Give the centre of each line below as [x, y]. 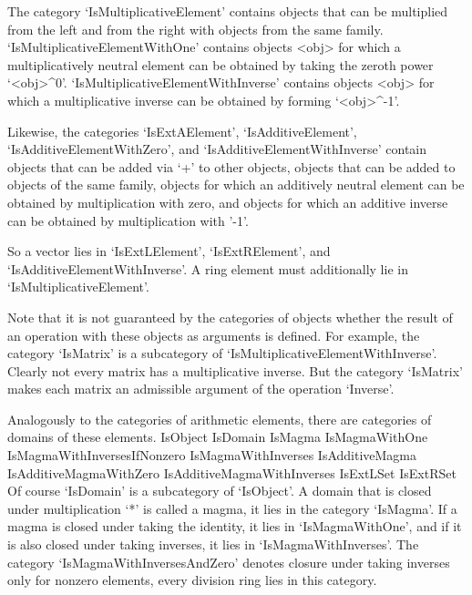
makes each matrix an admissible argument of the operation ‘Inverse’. [201, 389]
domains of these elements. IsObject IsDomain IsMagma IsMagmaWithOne [218, 437]
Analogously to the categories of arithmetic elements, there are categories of [220, 419]
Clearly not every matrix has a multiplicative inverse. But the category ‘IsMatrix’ [235, 370]
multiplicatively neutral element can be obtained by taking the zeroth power [221, 64]
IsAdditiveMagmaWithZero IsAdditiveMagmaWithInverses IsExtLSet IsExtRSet [232, 472]
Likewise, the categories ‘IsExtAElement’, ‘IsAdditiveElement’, [182, 131]
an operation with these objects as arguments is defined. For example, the [214, 335]
